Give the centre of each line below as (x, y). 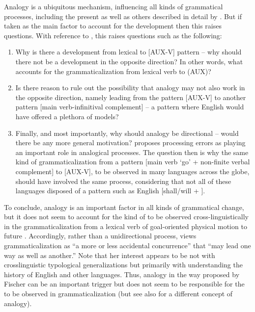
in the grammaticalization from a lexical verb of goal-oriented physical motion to (126, 226)
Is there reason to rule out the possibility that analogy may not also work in (130, 88)
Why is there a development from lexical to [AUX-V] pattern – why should (128, 52)
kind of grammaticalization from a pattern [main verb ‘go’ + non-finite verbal (133, 162)
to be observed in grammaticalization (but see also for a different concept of (118, 294)
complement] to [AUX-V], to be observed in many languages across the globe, (132, 171)
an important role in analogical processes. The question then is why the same (132, 152)
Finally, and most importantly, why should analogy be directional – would (127, 133)
